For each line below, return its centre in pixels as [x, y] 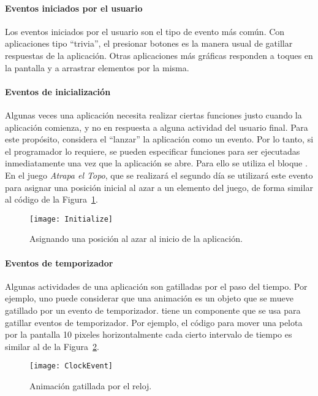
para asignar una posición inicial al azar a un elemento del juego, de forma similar [159, 187]
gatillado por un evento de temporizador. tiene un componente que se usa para [153, 310]
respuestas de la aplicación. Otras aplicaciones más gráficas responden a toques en [159, 55]
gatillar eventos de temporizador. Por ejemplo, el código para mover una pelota [154, 322]
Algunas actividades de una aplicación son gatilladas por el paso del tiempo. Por [156, 286]
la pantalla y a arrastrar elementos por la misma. [97, 67]
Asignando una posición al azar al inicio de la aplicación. [136, 239]
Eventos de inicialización [58, 91]
